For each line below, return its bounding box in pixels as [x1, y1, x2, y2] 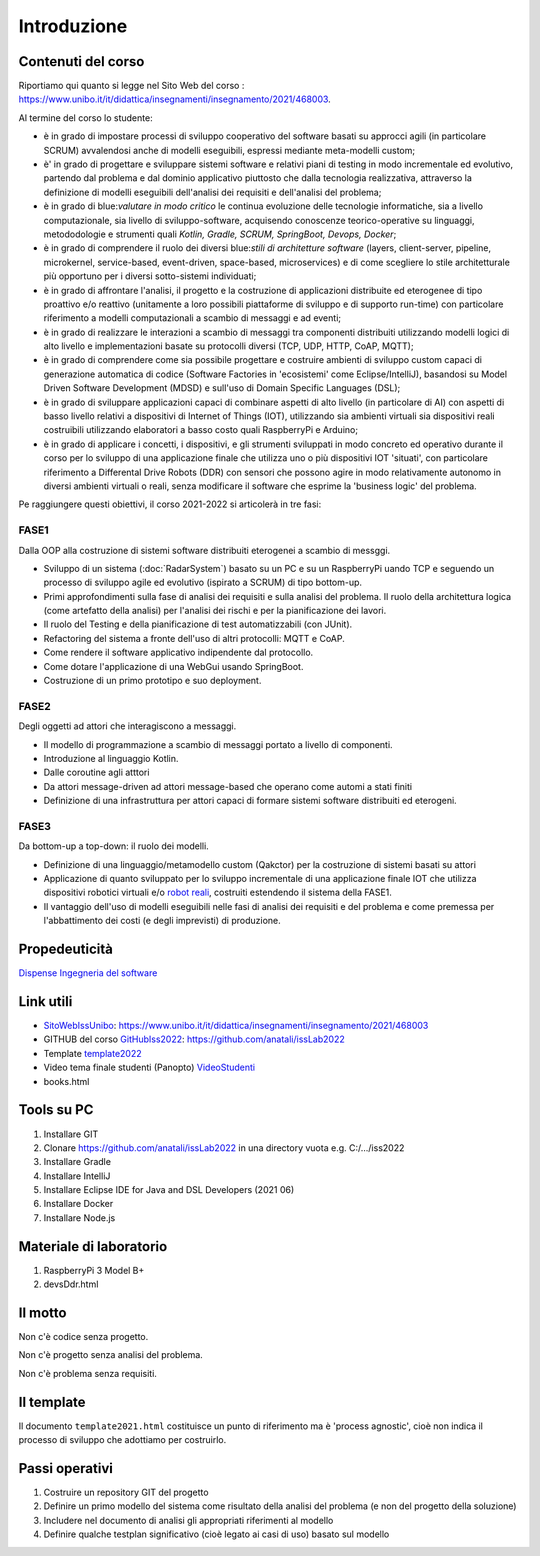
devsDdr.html [43, 1278, 99, 1290]
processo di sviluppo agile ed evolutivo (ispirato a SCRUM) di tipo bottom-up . [43, 576, 363, 589]
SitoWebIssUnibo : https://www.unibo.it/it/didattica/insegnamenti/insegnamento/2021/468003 [43, 1020, 429, 1032]
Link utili [18, 993, 73, 1010]
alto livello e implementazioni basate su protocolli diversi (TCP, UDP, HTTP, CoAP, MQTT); [43, 340, 414, 352]
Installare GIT [43, 1128, 99, 1140]
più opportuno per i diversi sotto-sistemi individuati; [43, 270, 257, 282]
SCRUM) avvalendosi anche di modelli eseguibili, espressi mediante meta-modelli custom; [43, 144, 415, 156]
